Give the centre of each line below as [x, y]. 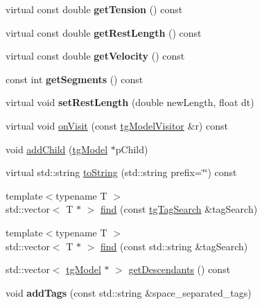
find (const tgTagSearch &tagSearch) [179, 209]
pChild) [132, 149]
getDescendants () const [180, 269]
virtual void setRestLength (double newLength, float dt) [130, 102]
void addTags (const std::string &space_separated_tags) [129, 292]
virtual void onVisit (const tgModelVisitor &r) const [117, 125]
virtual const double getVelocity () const [95, 56]
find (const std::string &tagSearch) [174, 246]
